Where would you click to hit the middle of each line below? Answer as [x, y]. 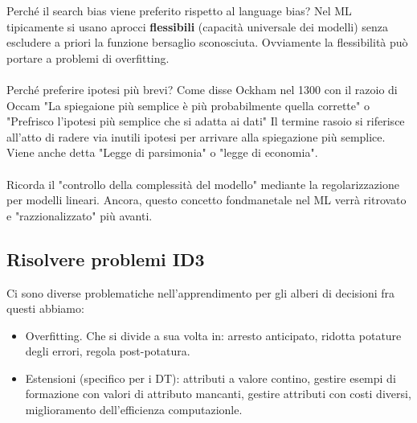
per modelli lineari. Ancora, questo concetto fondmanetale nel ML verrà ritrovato [206, 200]
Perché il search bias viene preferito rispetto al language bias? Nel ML [179, 10]
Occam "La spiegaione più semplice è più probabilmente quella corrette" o [188, 105]
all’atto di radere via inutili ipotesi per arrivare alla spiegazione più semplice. [196, 136]
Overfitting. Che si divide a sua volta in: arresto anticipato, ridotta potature [213, 335]
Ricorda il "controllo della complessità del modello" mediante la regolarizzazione [203, 184]
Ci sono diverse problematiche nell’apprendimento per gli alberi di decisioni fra [201, 292]
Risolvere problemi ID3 [106, 259]
